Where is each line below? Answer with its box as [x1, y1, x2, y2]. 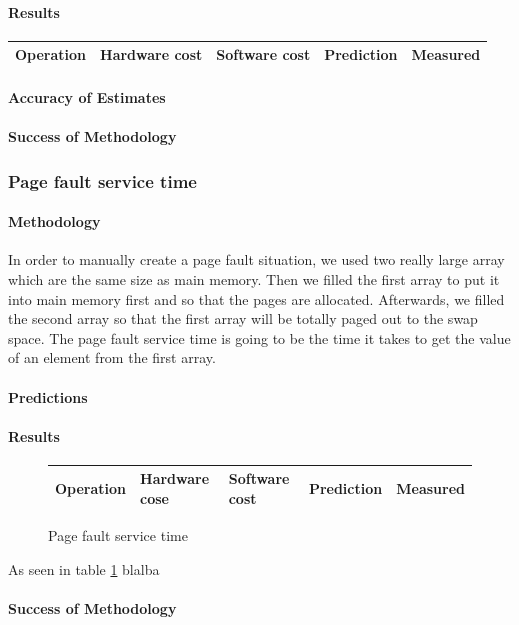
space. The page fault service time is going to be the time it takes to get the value [8, 327, 511, 348]
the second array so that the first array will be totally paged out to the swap [8, 308, 478, 329]
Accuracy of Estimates [8, 86, 166, 107]
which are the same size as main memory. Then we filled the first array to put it [8, 269, 500, 289]
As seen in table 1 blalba [8, 558, 160, 579]
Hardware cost [100, 44, 203, 65]
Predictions [8, 386, 88, 407]
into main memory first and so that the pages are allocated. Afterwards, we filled [8, 288, 505, 309]
